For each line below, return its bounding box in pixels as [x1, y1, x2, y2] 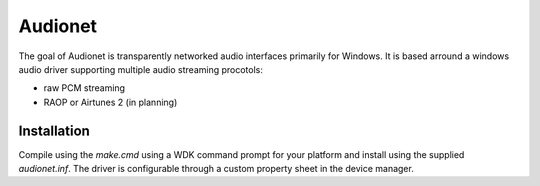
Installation [18, 122, 90, 139]
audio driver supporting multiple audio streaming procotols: [18, 63, 264, 75]
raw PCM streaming [43, 82, 125, 94]
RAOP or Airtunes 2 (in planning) [43, 96, 178, 108]
